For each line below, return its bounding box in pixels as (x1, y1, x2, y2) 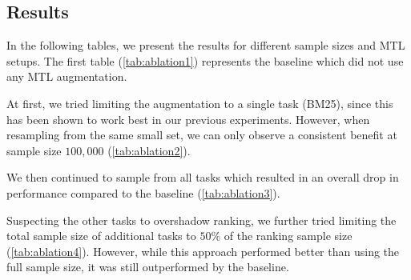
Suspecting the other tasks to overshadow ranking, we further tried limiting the (6, 211, 397, 228)
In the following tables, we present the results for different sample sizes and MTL (6, 37, 405, 54)
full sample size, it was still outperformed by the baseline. (6, 258, 289, 275)
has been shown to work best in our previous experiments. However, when (6, 110, 370, 127)
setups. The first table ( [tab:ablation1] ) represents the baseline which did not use (6, 52, 404, 69)
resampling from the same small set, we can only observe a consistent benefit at (6, 126, 397, 143)
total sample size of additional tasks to (6, 227, 196, 244)
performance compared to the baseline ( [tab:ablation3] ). (6, 184, 280, 201)
